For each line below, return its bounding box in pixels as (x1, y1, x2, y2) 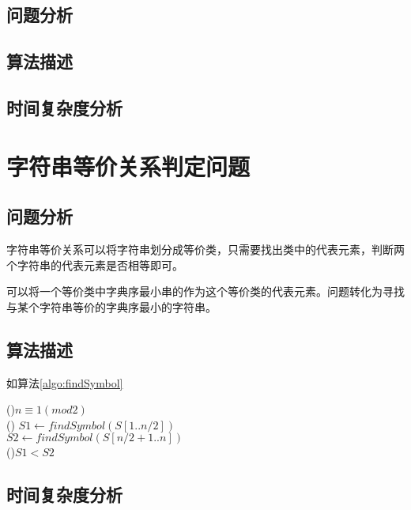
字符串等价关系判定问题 (6, 149, 251, 182)
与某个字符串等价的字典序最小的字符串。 (6, 298, 217, 315)
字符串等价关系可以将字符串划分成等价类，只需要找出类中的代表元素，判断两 (6, 240, 405, 257)
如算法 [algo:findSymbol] (6, 374, 123, 391)
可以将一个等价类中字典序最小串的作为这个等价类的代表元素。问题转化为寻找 (6, 283, 405, 300)
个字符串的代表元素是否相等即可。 (6, 256, 183, 273)
